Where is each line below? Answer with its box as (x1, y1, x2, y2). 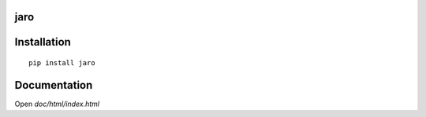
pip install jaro (28, 59, 95, 68)
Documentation (14, 79, 93, 92)
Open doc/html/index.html (14, 99, 100, 108)
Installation (14, 35, 71, 49)
